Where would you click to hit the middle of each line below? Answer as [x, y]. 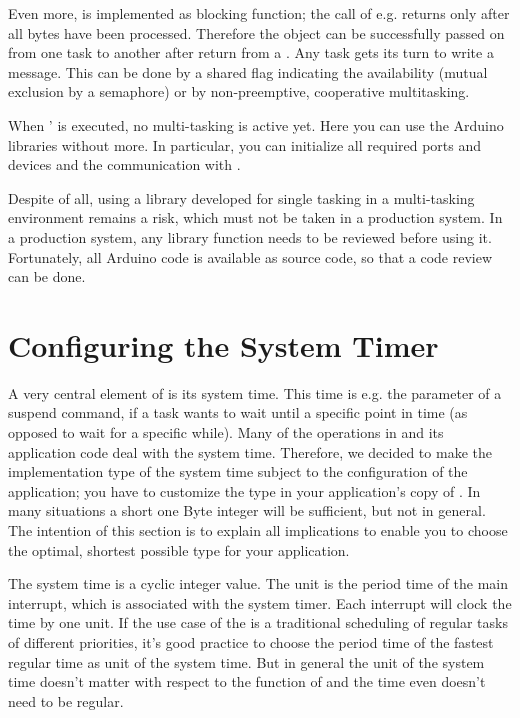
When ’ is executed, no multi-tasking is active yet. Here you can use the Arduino [256, 124]
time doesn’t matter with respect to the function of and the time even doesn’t [247, 681]
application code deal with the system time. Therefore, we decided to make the [250, 451]
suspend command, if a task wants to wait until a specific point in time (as [238, 412]
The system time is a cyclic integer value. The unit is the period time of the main [258, 583]
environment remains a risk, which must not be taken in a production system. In [255, 217]
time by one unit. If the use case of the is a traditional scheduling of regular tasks [258, 622]
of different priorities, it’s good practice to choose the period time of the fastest [251, 641]
